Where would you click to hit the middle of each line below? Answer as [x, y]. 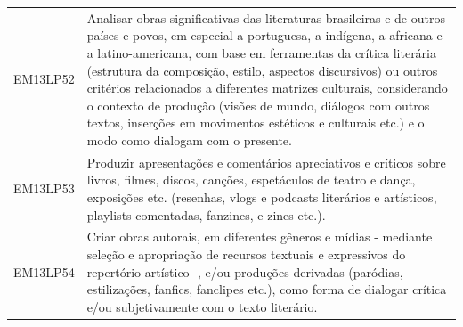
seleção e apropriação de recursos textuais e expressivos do [246, 253]
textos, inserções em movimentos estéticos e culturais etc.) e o [256, 123]
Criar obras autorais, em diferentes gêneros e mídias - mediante [260, 237]
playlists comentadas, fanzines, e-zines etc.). [206, 214]
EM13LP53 [44, 188]
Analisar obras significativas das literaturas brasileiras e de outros [266, 17]
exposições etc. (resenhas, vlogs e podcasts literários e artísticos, [262, 196]
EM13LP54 [44, 271]
